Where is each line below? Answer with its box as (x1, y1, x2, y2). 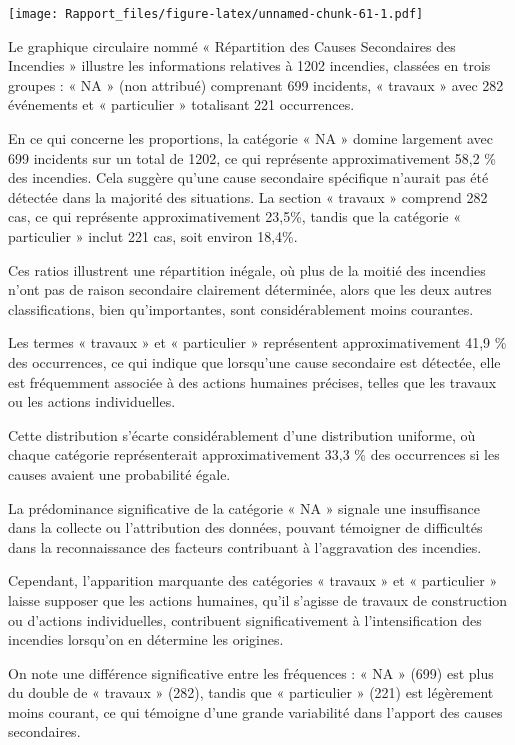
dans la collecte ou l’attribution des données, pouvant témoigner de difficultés (8, 517, 483, 538)
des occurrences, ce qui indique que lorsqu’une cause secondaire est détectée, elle (8, 351, 501, 372)
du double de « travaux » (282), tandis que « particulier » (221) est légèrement (8, 682, 494, 703)
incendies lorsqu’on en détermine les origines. (8, 629, 284, 650)
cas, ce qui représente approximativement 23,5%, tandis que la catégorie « (8, 206, 462, 227)
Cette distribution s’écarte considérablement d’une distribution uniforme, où (8, 424, 476, 445)
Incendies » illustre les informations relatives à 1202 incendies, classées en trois (8, 55, 491, 76)
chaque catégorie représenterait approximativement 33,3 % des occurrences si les (8, 444, 500, 465)
